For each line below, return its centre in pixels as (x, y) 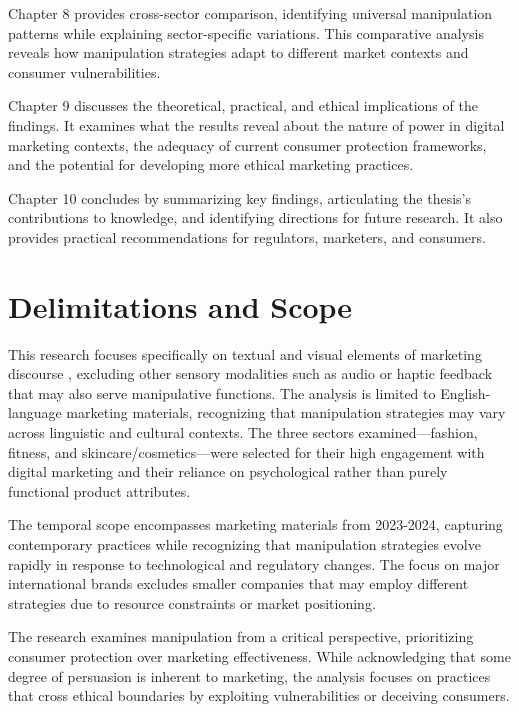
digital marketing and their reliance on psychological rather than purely (228, 471)
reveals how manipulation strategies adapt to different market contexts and (238, 52)
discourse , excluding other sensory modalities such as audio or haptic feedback (250, 373)
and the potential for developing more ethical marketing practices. (211, 164)
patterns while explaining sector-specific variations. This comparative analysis (246, 32)
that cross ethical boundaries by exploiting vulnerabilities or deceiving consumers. (259, 695)
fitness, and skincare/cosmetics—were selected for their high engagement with (246, 451)
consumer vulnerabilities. (84, 71)
